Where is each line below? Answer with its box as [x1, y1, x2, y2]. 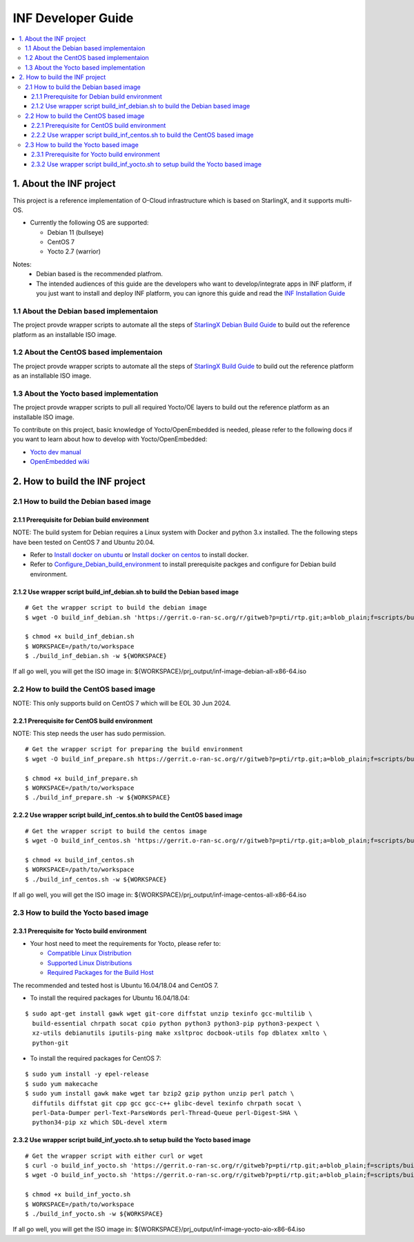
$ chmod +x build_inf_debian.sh [25, 632, 135, 641]
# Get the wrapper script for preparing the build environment [25, 746, 244, 753]
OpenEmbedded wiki [30, 458, 90, 466]
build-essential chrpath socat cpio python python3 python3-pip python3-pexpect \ [32, 1019, 320, 1027]
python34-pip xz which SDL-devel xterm [32, 1118, 167, 1127]
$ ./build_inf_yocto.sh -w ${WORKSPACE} [25, 1210, 164, 1218]
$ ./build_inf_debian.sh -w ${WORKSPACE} [25, 652, 167, 660]
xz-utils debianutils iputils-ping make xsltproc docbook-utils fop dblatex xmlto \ [32, 1029, 327, 1037]
